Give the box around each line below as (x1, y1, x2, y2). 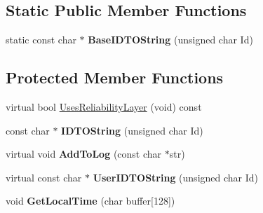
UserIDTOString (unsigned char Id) (93, 170, 259, 184)
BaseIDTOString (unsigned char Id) (88, 32, 253, 47)
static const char (6, 32, 76, 47)
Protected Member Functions (6, 67, 224, 88)
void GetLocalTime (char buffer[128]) (6, 193, 175, 208)
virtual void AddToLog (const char (6, 146, 162, 161)
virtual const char (6, 170, 82, 184)
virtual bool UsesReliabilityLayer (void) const (6, 99, 202, 114)
